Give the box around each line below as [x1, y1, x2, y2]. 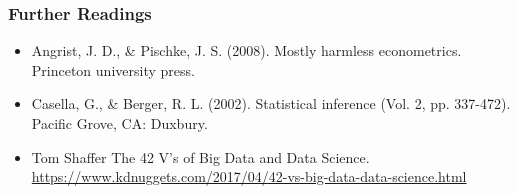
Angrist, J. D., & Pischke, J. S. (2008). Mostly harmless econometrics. [31, 40, 462, 61]
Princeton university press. [31, 59, 195, 80]
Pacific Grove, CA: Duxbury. [31, 113, 208, 133]
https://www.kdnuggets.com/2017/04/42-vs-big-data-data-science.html [31, 166, 467, 187]
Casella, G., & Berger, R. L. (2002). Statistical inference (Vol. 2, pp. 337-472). [31, 93, 511, 114]
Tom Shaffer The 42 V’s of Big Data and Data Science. [31, 146, 370, 167]
